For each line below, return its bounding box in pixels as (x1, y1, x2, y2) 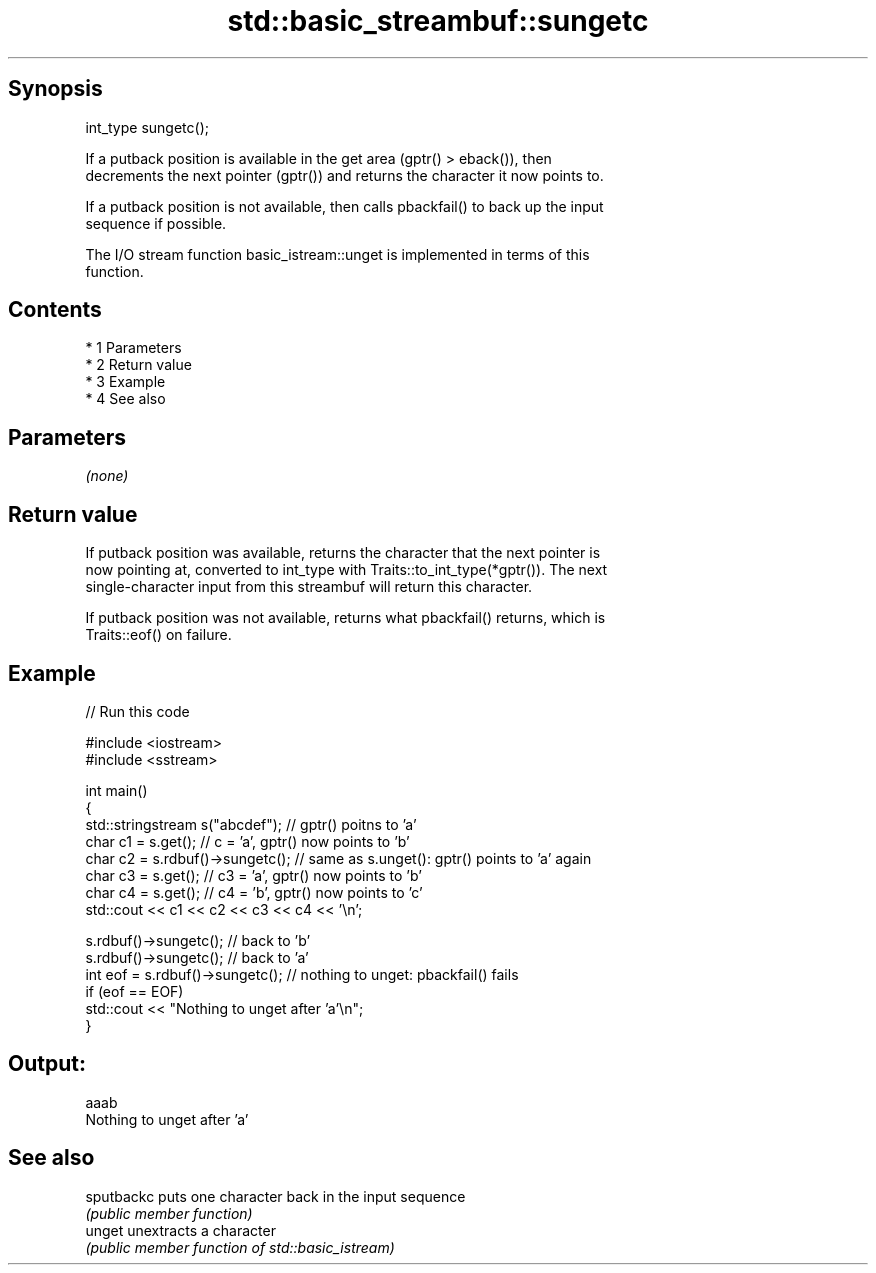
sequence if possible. (85, 214, 227, 232)
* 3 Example (85, 373, 166, 391)
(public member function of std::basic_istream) (85, 1238, 395, 1256)
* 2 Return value (85, 356, 192, 374)
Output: (8, 1051, 86, 1077)
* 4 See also (85, 390, 166, 408)
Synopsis (8, 76, 103, 102)
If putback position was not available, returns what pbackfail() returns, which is (85, 609, 606, 627)
